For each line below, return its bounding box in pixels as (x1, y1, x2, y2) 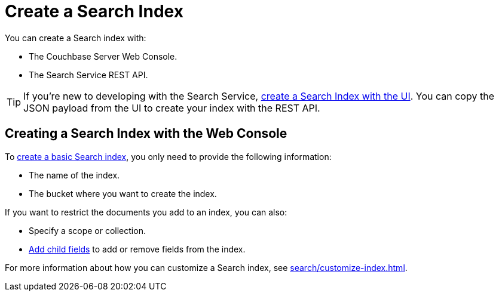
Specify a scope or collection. (29, 225, 146, 236)
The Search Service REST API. (29, 69, 148, 80)
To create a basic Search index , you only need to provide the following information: (5, 151, 332, 162)
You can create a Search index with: (5, 32, 146, 43)
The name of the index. (29, 169, 120, 180)
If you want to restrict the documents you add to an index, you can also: (5, 206, 287, 217)
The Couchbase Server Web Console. (29, 51, 177, 61)
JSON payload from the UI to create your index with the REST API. (23, 101, 320, 114)
